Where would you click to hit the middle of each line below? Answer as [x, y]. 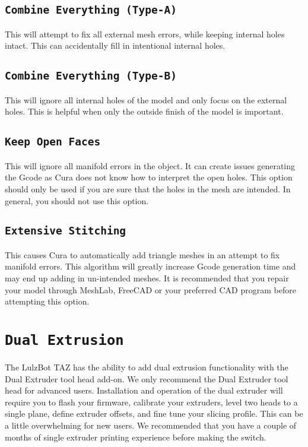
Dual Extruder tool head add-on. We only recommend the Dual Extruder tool [147, 378]
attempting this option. [47, 301]
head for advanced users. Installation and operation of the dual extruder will [144, 390]
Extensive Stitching [66, 231]
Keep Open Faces [53, 142]
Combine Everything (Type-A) [91, 10]
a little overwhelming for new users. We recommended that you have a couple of [151, 425]
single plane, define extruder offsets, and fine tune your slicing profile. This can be [154, 413]
